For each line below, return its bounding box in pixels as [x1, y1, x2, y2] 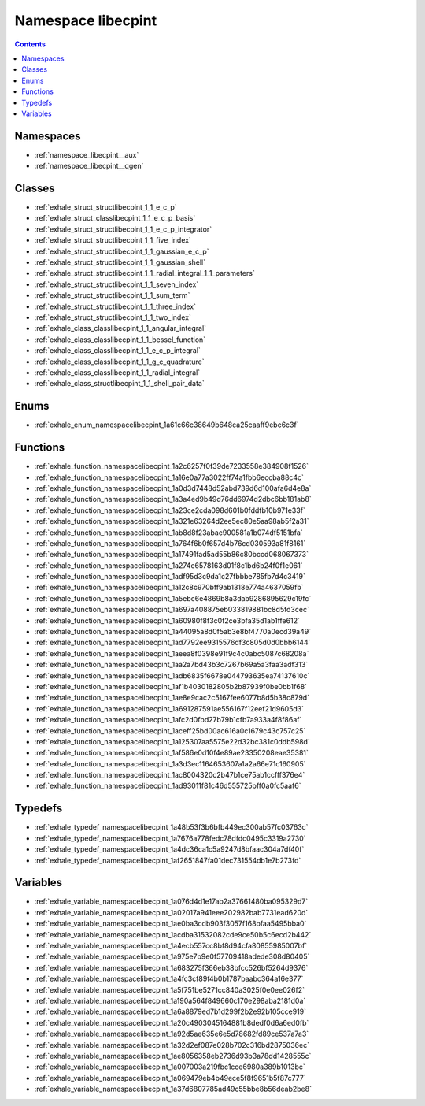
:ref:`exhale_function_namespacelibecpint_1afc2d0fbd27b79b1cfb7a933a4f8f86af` [34, 715, 302, 725]
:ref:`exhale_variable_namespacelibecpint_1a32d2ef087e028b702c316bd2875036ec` [34, 1040, 310, 1049]
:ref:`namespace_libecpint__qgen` [34, 161, 144, 171]
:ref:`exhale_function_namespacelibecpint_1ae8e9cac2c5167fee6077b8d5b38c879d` [34, 693, 310, 703]
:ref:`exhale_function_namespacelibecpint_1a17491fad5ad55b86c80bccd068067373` [34, 550, 309, 559]
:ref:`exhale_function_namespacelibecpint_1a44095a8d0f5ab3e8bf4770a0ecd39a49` [34, 627, 311, 637]
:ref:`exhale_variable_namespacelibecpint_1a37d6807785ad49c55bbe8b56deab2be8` [34, 1084, 312, 1094]
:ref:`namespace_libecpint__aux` [34, 150, 139, 159]
